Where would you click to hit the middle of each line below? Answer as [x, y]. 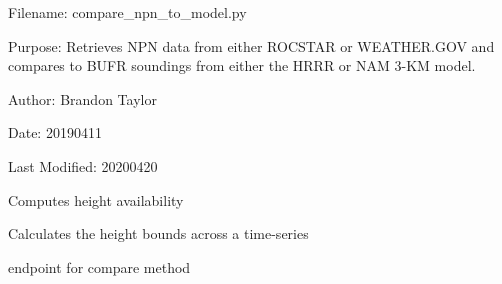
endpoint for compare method [99, 266]
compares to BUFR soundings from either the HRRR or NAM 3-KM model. [242, 65]
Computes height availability [96, 199]
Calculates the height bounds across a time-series [158, 233]
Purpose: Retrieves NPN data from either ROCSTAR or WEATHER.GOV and [251, 45]
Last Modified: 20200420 [83, 165]
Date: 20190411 [55, 132]
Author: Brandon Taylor [82, 98]
